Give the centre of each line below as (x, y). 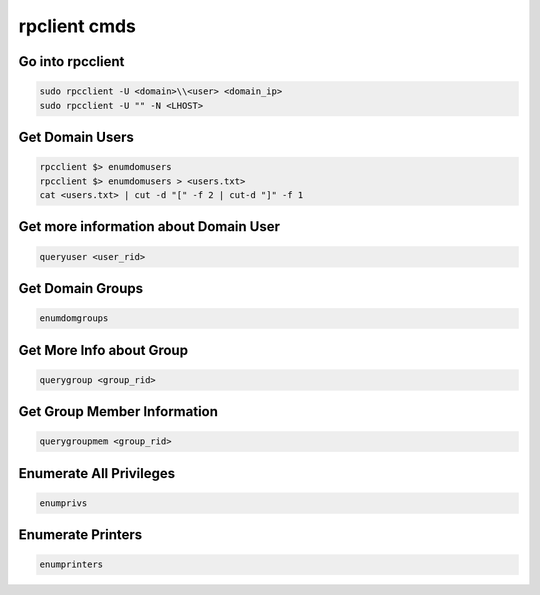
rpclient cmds (77, 26)
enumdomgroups (74, 318)
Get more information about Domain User (149, 226)
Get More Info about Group (103, 350)
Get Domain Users (76, 136)
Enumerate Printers (80, 535)
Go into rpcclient (71, 61)
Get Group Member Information (118, 411)
